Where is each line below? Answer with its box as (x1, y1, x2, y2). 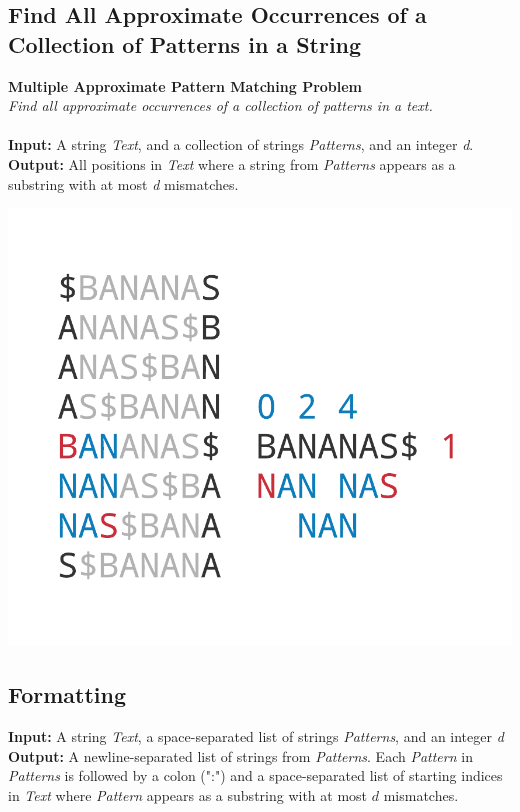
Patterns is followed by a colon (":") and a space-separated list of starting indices (8, 765, 503, 786)
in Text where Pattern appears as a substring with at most (8, 784, 368, 805)
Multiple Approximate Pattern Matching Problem (8, 75, 363, 96)
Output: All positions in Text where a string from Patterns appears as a (8, 153, 456, 174)
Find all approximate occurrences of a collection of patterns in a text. (8, 95, 433, 116)
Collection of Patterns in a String (8, 28, 362, 59)
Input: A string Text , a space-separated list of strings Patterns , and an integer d (8, 725, 504, 746)
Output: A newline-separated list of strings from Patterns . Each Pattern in (8, 745, 473, 766)
